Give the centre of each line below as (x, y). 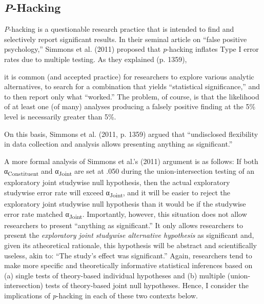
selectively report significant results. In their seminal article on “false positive (126, 39)
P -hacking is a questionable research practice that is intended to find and (119, 29)
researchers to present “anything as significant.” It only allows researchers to (124, 225)
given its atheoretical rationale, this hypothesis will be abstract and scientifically (130, 245)
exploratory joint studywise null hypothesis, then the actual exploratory (117, 182)
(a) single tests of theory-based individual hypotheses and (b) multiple (115, 275)
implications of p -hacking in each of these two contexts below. (101, 296)
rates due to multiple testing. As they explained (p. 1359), (96, 59)
